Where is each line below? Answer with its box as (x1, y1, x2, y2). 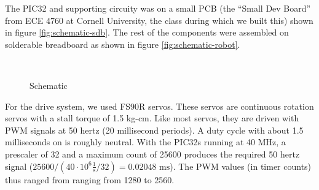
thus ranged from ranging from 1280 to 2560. (5, 173, 175, 186)
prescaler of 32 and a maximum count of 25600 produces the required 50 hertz (5, 147, 300, 160)
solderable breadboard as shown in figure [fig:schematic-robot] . (5, 37, 240, 50)
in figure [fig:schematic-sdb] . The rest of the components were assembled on (5, 26, 289, 39)
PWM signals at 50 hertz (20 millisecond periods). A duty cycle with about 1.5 (5, 123, 304, 136)
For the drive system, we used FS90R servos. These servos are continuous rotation (5, 99, 314, 112)
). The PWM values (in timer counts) (170, 159, 312, 172)
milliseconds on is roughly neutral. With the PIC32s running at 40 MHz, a (5, 135, 286, 148)
